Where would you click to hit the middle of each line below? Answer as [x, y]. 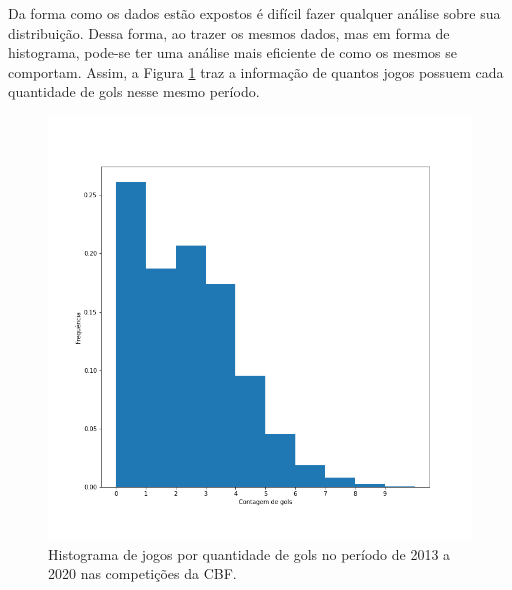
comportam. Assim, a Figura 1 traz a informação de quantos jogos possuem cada [256, 71]
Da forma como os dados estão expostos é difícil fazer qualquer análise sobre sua [254, 13]
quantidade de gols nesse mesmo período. [134, 91]
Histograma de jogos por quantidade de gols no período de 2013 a [249, 553]
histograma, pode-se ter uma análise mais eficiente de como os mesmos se [232, 52]
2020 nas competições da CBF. [142, 573]
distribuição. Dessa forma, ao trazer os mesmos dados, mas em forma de [229, 32]
